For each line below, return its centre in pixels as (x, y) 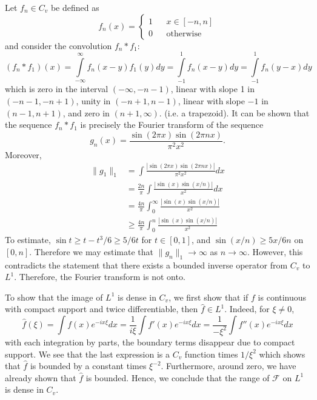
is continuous (282, 297)
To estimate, (28, 240)
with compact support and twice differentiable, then (102, 309)
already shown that (41, 377)
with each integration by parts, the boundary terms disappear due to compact (150, 342)
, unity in (93, 100)
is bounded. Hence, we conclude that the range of (178, 377)
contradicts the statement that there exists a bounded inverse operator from (146, 265)
